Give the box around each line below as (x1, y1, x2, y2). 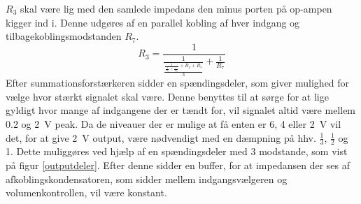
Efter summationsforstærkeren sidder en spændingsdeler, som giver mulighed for (6, 75, 350, 90)
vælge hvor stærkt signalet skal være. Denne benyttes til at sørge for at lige (6, 89, 329, 103)
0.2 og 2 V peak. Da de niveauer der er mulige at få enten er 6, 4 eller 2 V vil (6, 116, 341, 131)
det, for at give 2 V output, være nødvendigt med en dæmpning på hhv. (6, 130, 316, 145)
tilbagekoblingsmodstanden (6, 29, 122, 43)
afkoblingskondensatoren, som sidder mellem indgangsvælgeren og (6, 171, 288, 186)
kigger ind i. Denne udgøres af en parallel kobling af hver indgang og (6, 15, 300, 29)
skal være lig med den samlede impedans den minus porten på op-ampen (20, 1, 332, 15)
